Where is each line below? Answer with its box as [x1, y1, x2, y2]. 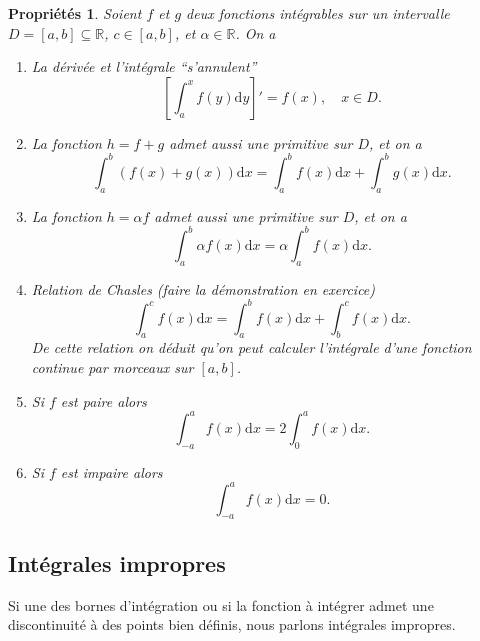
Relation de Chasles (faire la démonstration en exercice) [31, 278, 376, 299]
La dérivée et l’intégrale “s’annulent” [31, 56, 257, 77]
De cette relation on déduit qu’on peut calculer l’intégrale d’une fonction [31, 337, 472, 358]
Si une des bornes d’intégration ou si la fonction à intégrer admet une [8, 594, 434, 615]
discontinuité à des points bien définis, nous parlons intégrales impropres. [8, 614, 456, 635]
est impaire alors [60, 461, 163, 482]
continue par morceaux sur [31, 357, 194, 378]
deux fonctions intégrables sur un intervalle [186, 3, 450, 23]
